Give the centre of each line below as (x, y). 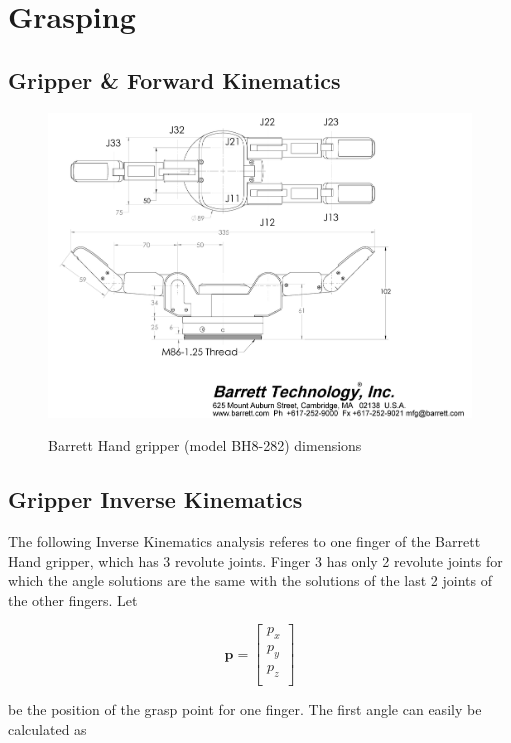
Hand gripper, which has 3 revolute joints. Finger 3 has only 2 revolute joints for (255, 560)
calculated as (47, 728)
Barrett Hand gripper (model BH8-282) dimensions (205, 445)
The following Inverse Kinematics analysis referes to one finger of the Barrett (244, 541)
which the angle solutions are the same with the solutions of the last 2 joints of (250, 580)
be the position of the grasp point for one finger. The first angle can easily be (245, 708)
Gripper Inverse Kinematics (155, 499)
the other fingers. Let (73, 599)
